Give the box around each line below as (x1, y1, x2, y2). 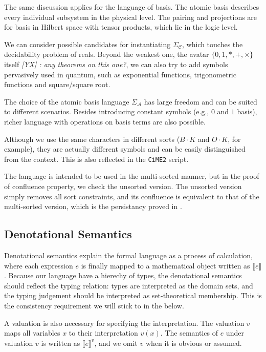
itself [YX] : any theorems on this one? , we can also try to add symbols (4, 58, 228, 69)
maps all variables (4, 327, 60, 338)
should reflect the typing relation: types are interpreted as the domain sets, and (4, 280, 253, 291)
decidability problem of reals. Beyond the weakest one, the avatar (4, 49, 209, 59)
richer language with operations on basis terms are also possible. (4, 116, 206, 127)
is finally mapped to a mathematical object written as (81, 260, 250, 271)
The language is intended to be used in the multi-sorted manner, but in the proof (4, 171, 259, 181)
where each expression (4, 260, 73, 271)
